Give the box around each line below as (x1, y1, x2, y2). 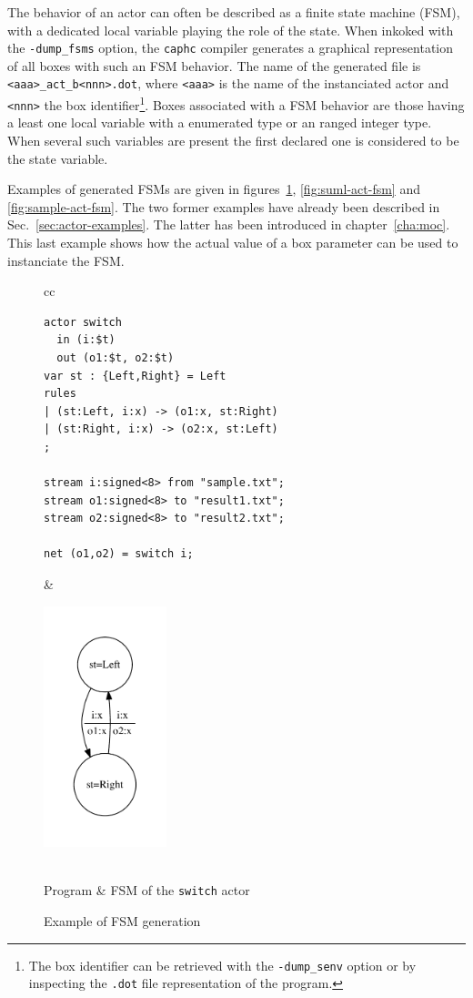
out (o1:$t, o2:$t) (56, 351, 175, 364)
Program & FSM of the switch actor (44, 881, 250, 900)
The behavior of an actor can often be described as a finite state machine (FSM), (7, 3, 460, 21)
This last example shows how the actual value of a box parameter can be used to (7, 232, 458, 251)
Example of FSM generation (44, 911, 201, 931)
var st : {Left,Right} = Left (44, 369, 226, 382)
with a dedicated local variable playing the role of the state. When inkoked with (7, 20, 454, 39)
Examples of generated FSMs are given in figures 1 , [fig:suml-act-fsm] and (7, 179, 420, 199)
